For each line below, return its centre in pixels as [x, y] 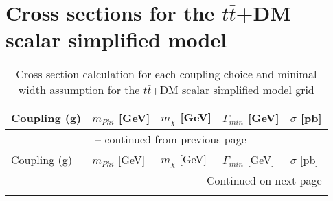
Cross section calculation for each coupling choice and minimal [166, 74]
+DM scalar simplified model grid [233, 90]
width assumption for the [79, 90]
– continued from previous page [171, 139]
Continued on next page [264, 180]
